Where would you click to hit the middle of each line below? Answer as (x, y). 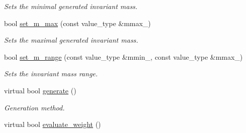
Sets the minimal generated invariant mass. (71, 6)
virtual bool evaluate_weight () (53, 124)
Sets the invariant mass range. (51, 74)
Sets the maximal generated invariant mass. (71, 40)
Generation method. (34, 107)
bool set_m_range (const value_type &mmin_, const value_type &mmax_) (124, 56)
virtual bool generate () (40, 90)
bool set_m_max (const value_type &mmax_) (77, 23)
